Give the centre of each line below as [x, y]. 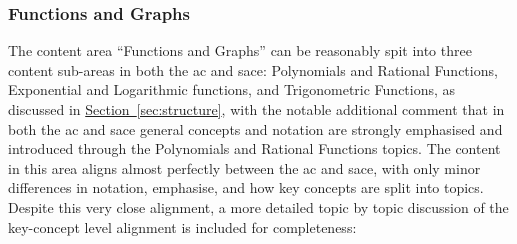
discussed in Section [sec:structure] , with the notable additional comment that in [256, 109]
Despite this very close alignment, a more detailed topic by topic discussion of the [258, 206]
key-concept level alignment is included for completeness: [182, 226]
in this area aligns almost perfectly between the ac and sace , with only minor [244, 167]
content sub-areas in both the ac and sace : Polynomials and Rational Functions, [253, 69]
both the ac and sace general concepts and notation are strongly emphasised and [255, 128]
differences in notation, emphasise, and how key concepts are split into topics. [246, 187]
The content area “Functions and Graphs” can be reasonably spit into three [240, 50]
